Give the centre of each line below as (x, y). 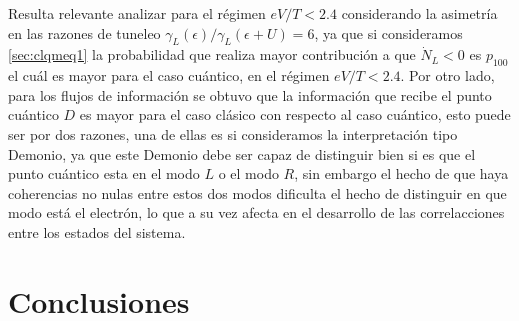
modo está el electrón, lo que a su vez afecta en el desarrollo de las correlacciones (256, 212)
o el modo (248, 173)
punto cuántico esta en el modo (104, 173)
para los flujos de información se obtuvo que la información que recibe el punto (250, 94)
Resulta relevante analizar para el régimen (137, 13)
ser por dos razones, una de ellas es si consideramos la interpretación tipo (233, 133)
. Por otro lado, (447, 75)
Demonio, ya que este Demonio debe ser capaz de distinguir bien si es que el (242, 153)
